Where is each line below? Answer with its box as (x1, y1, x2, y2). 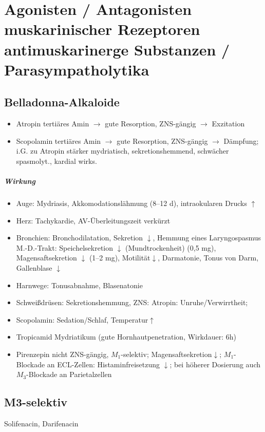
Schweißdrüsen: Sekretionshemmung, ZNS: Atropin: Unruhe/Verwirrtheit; (16, 297, 248, 308)
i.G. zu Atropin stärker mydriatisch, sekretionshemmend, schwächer (16, 145, 229, 156)
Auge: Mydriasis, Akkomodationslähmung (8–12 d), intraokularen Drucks (16, 198, 247, 209)
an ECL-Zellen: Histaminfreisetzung (47, 359, 160, 369)
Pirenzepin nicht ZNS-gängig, (16, 349, 109, 360)
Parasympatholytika (4, 59, 149, 80)
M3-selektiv (4, 394, 67, 410)
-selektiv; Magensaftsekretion (121, 349, 212, 360)
